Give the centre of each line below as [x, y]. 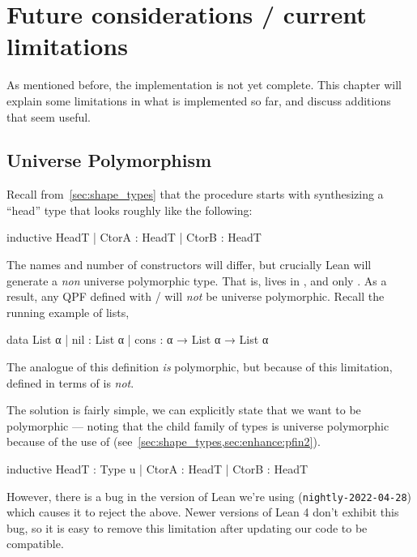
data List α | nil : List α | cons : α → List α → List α [138, 339]
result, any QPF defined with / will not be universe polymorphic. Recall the [196, 296]
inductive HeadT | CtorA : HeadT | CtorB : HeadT [134, 237]
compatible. [35, 544]
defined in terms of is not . [70, 382]
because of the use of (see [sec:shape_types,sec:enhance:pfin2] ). [164, 441]
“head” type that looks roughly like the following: [130, 210]
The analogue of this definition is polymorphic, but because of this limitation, [200, 367]
